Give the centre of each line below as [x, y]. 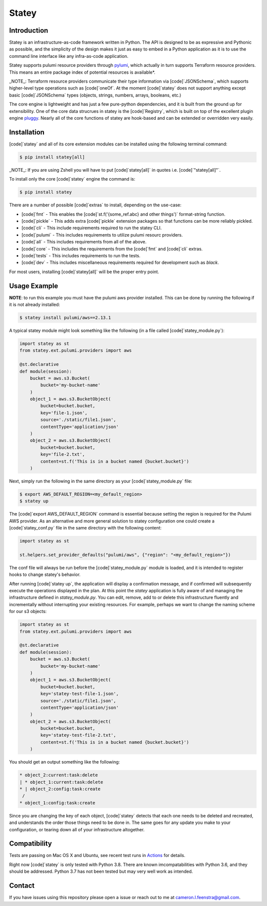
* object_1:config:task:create [58, 803]
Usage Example [34, 286]
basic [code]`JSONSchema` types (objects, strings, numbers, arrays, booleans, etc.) [95, 95]
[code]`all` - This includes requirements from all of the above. [84, 242]
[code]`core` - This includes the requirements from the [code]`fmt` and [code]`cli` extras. [112, 249]
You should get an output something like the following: [65, 762]
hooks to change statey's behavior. [45, 574]
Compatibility [30, 844]
